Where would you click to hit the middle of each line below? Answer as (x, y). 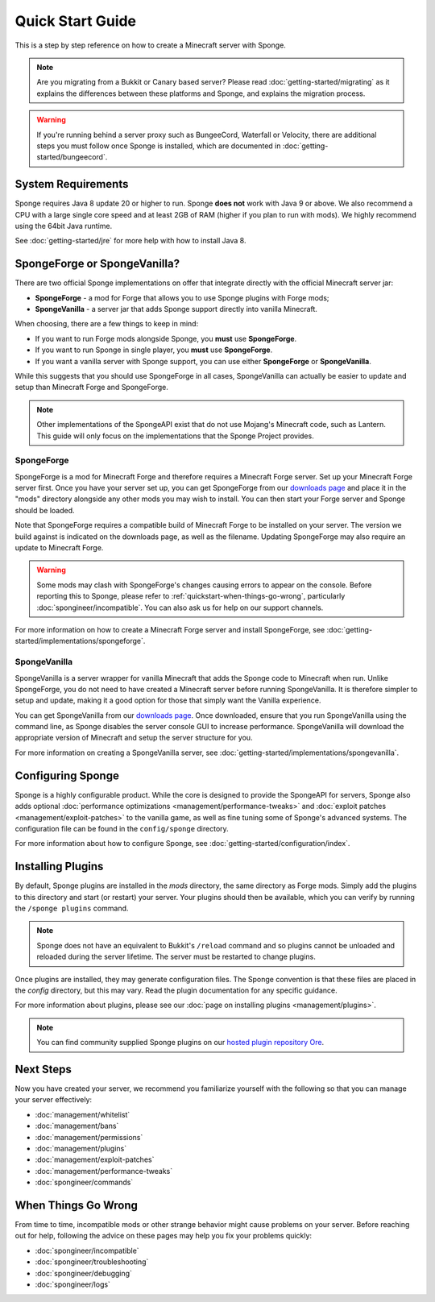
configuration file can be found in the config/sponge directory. (122, 828)
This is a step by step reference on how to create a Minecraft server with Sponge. (150, 45)
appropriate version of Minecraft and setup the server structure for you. (134, 738)
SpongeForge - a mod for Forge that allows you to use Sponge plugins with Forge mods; (182, 297)
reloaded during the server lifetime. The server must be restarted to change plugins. (176, 957)
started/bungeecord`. (72, 157)
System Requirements (72, 184)
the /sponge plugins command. (72, 908)
